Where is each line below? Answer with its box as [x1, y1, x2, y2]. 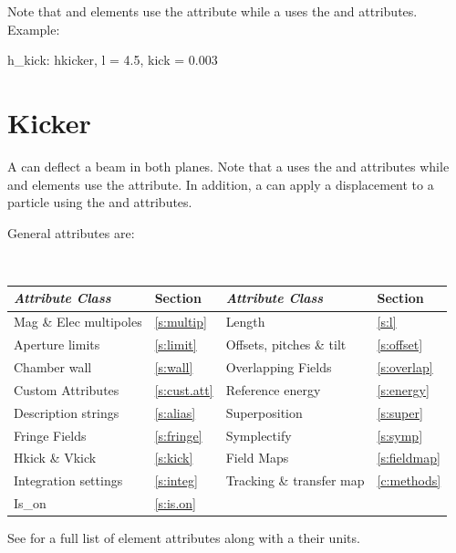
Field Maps [225, 448, 289, 467]
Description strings [14, 402, 119, 422]
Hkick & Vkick [14, 448, 97, 467]
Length [225, 312, 265, 331]
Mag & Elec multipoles [14, 312, 142, 331]
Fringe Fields [14, 425, 87, 444]
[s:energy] [377, 380, 430, 399]
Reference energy [225, 380, 321, 399]
